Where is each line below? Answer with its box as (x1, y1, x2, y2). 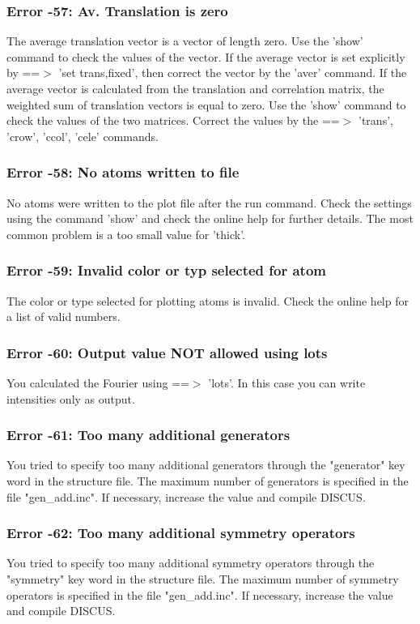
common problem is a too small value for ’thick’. (6, 225, 245, 242)
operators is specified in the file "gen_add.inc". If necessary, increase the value (6, 586, 393, 603)
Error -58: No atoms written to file (6, 162, 240, 182)
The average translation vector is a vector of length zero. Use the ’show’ (6, 32, 363, 49)
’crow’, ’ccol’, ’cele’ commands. (6, 127, 159, 144)
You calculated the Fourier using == (6, 374, 189, 391)
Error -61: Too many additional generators (6, 425, 291, 445)
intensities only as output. (6, 390, 135, 407)
